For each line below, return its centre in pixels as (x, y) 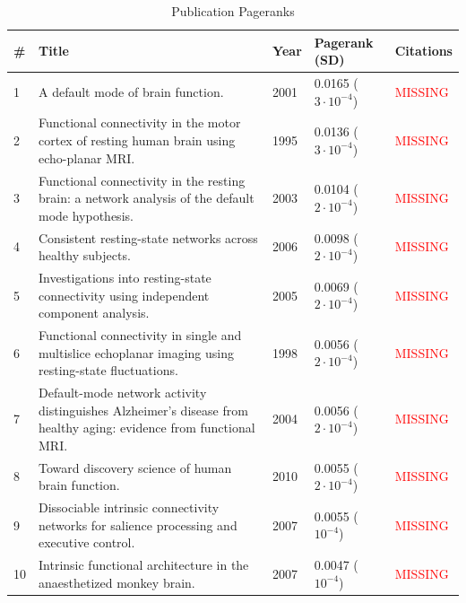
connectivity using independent (124, 295)
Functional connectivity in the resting (142, 180)
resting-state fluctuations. (108, 370)
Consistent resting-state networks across (148, 237)
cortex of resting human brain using (137, 140)
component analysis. (94, 313)
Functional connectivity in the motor (140, 122)
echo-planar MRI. (87, 157)
